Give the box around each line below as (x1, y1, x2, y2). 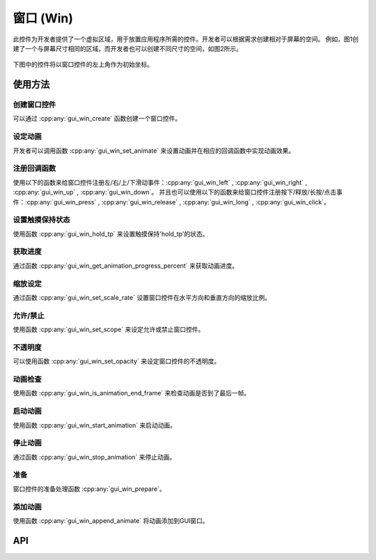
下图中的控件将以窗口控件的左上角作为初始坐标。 (13, 60, 153, 69)
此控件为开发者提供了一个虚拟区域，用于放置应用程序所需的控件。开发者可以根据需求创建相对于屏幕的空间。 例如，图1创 (13, 35, 359, 43)
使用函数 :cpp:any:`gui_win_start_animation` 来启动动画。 (13, 421, 177, 429)
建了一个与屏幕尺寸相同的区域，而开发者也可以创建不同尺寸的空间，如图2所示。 (13, 44, 243, 52)
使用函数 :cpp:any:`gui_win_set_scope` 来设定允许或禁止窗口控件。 (13, 325, 205, 334)
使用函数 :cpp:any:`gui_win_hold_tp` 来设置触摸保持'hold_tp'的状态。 (13, 229, 209, 238)
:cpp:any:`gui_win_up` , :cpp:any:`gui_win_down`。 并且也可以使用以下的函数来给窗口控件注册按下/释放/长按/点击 (13, 188, 337, 197)
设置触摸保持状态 (13, 215, 70, 225)
